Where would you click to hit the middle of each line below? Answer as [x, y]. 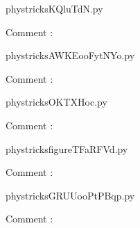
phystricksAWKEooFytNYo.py [70, 55]
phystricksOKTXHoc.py [56, 102]
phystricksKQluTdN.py [54, 8]
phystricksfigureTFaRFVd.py [67, 148]
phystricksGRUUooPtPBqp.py [70, 195]
